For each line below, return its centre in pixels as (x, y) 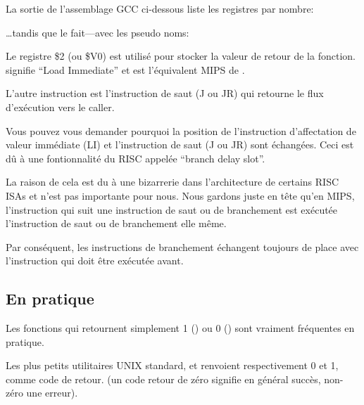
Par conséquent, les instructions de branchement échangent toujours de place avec (182, 246)
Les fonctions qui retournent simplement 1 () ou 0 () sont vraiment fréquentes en (180, 328)
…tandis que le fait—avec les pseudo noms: (98, 32)
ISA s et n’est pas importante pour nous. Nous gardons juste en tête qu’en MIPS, (180, 195)
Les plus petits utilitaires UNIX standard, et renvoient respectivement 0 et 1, (172, 365)
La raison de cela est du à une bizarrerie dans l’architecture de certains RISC (172, 182)
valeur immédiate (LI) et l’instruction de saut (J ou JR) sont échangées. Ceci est (180, 144)
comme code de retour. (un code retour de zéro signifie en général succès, (163, 379)
